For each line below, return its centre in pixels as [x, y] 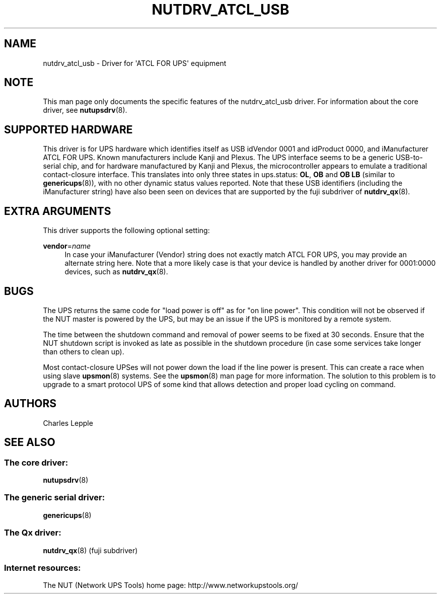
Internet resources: [43, 568]
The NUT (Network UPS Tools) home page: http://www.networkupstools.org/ [171, 585]
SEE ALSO [30, 442]
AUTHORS [30, 404]
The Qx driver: [33, 533]
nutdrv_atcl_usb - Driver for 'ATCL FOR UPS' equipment [135, 63]
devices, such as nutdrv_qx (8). [116, 272]
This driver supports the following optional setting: [126, 231]
